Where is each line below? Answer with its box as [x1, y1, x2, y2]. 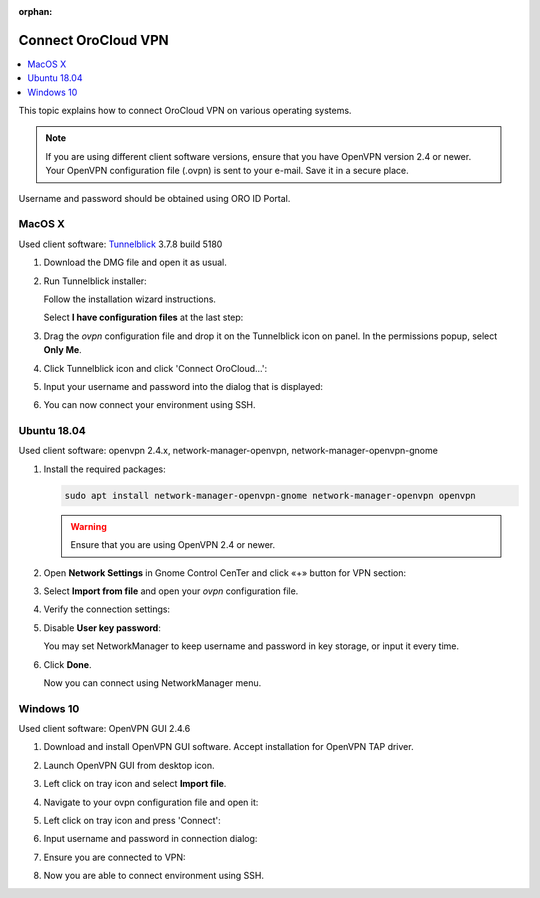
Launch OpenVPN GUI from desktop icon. [43, 759, 215, 771]
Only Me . [43, 344, 82, 356]
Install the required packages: [43, 463, 167, 475]
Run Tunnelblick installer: [43, 275, 147, 287]
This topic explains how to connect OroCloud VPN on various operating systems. [18, 105, 352, 117]
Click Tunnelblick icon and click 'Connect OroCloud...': [43, 362, 268, 374]
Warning [70, 520, 107, 532]
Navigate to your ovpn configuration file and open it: [43, 796, 259, 808]
